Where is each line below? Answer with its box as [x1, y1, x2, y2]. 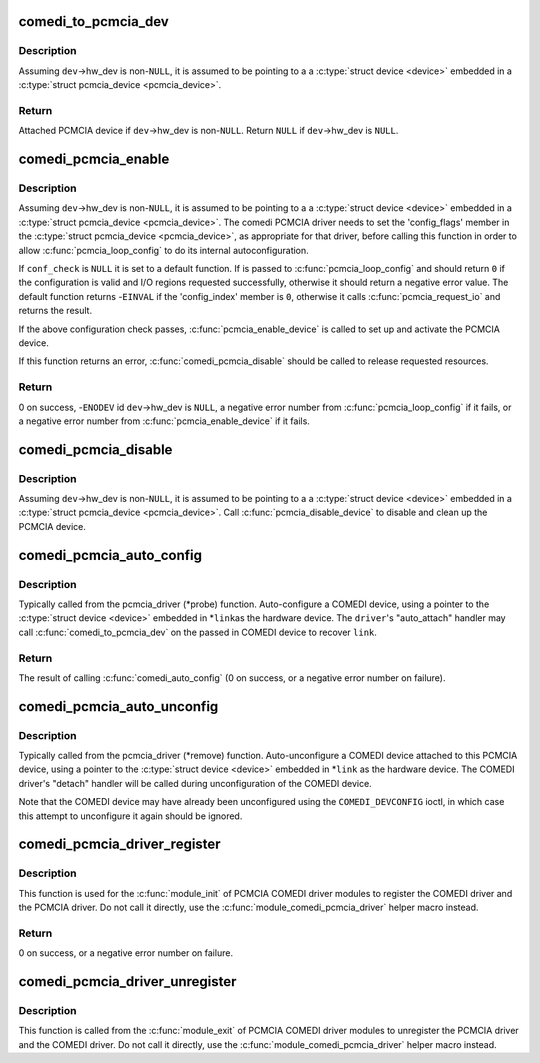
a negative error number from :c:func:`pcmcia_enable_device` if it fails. [18, 415, 310, 427]
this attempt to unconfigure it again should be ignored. [18, 810, 243, 822]
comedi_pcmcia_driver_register [18, 836, 221, 853]
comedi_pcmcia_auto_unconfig [18, 698, 219, 715]
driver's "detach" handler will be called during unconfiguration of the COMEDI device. [18, 777, 372, 789]
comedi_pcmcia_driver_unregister [18, 973, 237, 990]
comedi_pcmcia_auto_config [18, 546, 202, 564]
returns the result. [18, 305, 93, 317]
